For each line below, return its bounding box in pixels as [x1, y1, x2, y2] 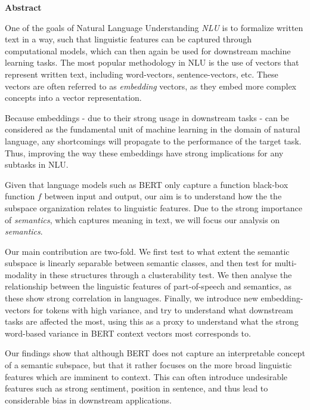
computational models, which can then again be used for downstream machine [5, 44, 291, 57]
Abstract [5, 1, 42, 13]
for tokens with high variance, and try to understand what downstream [33, 303, 293, 316]
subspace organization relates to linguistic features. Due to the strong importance [5, 201, 303, 214]
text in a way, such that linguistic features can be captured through [5, 33, 252, 45]
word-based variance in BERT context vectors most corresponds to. [5, 326, 251, 339]
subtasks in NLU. [5, 158, 69, 171]
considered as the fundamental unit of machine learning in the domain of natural [5, 123, 300, 135]
